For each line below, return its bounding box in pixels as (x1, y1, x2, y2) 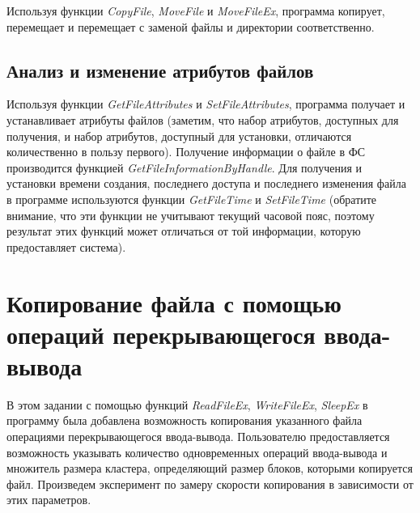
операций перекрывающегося (6, 317, 316, 350)
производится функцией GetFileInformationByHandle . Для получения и (6, 159, 363, 176)
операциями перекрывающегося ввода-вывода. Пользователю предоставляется (6, 428, 390, 445)
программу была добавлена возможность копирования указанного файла (6, 412, 363, 429)
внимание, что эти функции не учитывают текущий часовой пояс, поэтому (6, 206, 375, 223)
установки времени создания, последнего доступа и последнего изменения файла (6, 175, 406, 192)
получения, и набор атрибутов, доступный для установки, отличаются (6, 127, 352, 144)
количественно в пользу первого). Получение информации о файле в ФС (6, 143, 366, 160)
